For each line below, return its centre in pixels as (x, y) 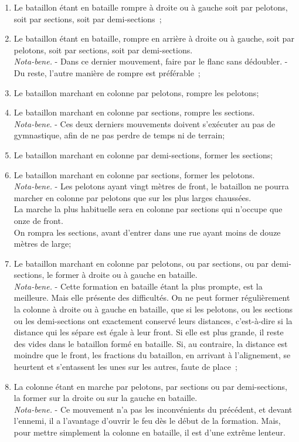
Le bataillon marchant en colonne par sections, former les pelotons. (134, 174)
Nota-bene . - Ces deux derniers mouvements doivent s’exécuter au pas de (145, 123)
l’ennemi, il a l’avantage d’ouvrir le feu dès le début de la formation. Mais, (147, 421)
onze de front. (38, 220)
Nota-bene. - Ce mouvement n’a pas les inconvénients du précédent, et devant (153, 409)
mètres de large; (43, 244)
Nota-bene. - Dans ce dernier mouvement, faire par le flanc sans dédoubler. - (151, 61)
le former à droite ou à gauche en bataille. (122, 275)
